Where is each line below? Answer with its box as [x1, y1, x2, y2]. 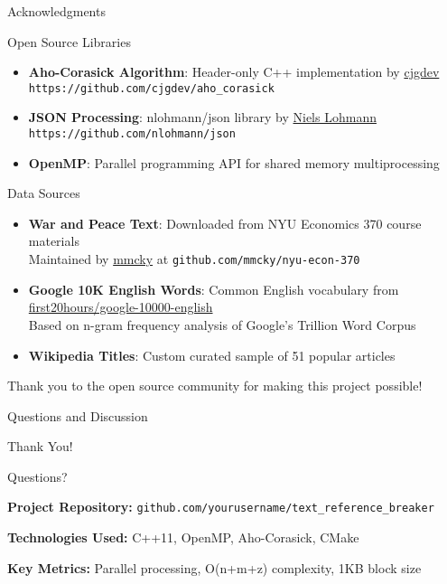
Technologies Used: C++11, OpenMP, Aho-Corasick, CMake [7, 528, 359, 547]
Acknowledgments [7, 2, 106, 20]
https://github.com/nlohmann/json [28, 127, 236, 141]
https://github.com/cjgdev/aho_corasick [28, 81, 275, 95]
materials [28, 231, 79, 250]
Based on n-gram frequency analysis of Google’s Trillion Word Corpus [28, 315, 416, 334]
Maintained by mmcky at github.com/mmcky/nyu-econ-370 [28, 250, 360, 268]
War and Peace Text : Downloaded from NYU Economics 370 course [28, 213, 422, 232]
